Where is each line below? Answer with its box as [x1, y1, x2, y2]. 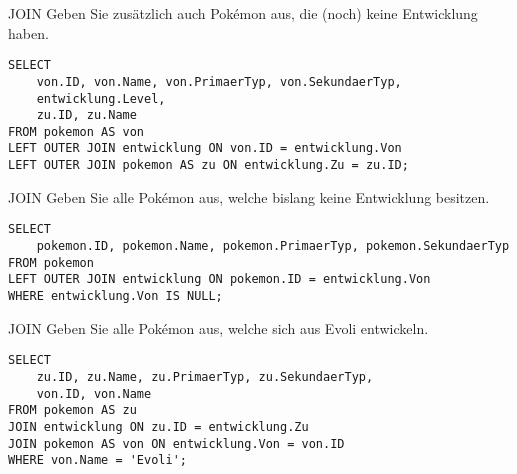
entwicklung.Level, [36, 91, 166, 106]
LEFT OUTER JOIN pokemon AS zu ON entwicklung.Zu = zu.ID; [8, 158, 409, 173]
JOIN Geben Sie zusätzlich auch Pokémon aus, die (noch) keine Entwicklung [8, 3, 478, 23]
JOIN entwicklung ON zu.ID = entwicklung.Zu [8, 419, 309, 434]
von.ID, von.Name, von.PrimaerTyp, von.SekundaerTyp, [36, 74, 402, 89]
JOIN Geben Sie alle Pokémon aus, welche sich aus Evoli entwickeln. [8, 317, 429, 338]
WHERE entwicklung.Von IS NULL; [8, 289, 223, 303]
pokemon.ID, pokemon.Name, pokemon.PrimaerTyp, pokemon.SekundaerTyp [36, 239, 510, 254]
